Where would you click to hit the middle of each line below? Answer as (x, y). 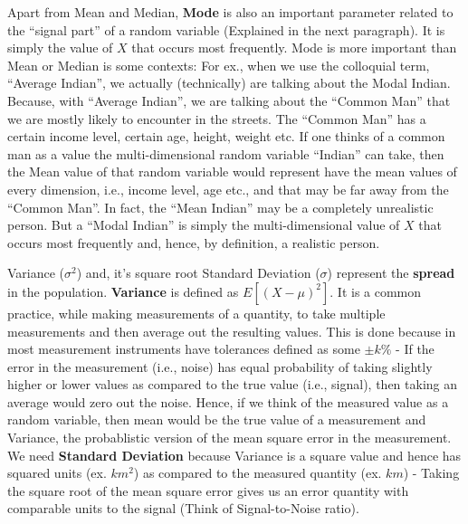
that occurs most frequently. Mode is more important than (294, 48)
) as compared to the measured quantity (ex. (258, 473)
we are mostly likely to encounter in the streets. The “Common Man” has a (217, 118)
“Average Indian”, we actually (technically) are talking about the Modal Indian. (229, 83)
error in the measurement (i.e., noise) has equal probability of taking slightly (220, 366)
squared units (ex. (57, 473)
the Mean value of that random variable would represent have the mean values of (232, 171)
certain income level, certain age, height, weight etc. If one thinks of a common (226, 136)
